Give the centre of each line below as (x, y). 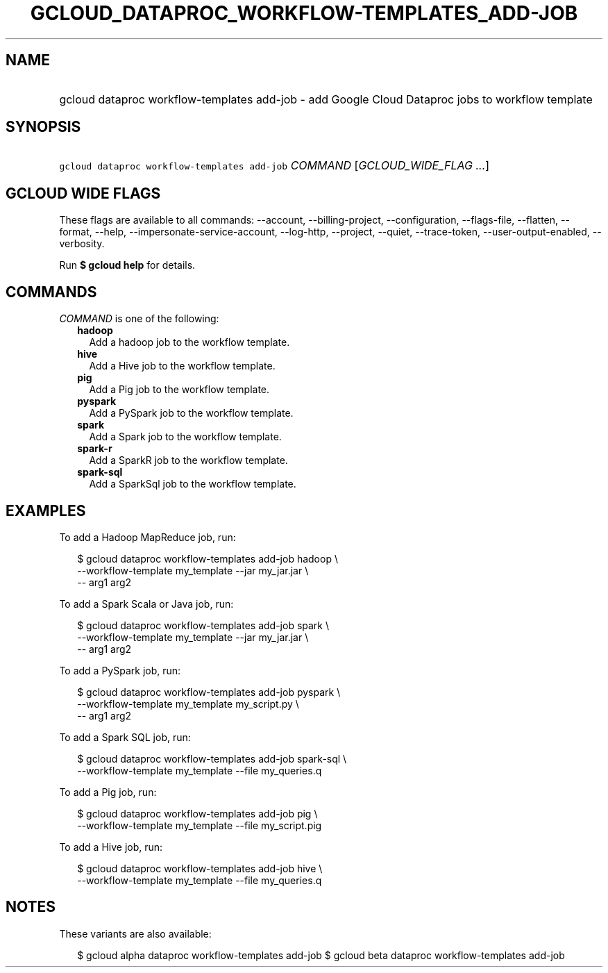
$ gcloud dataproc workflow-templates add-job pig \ (197, 813)
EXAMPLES (46, 510)
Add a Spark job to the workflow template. (185, 437)
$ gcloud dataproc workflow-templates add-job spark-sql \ (212, 758)
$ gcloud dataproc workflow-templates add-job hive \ (200, 868)
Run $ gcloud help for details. (127, 265)
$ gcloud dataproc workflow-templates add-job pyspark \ (209, 692)
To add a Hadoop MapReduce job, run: (147, 537)
